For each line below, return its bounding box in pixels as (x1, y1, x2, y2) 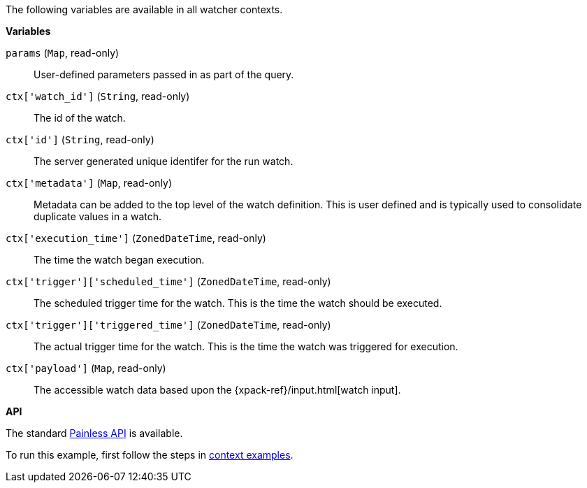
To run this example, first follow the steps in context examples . (6, 449, 293, 461)
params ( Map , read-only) (6, 47, 119, 59)
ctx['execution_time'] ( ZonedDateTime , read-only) (6, 232, 266, 244)
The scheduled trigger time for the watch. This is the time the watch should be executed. (34, 297, 442, 309)
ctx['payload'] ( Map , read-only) (6, 362, 166, 374)
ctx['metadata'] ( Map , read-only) (6, 177, 173, 189)
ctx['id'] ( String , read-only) (6, 134, 154, 145)
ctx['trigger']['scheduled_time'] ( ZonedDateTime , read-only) (6, 275, 331, 287)
